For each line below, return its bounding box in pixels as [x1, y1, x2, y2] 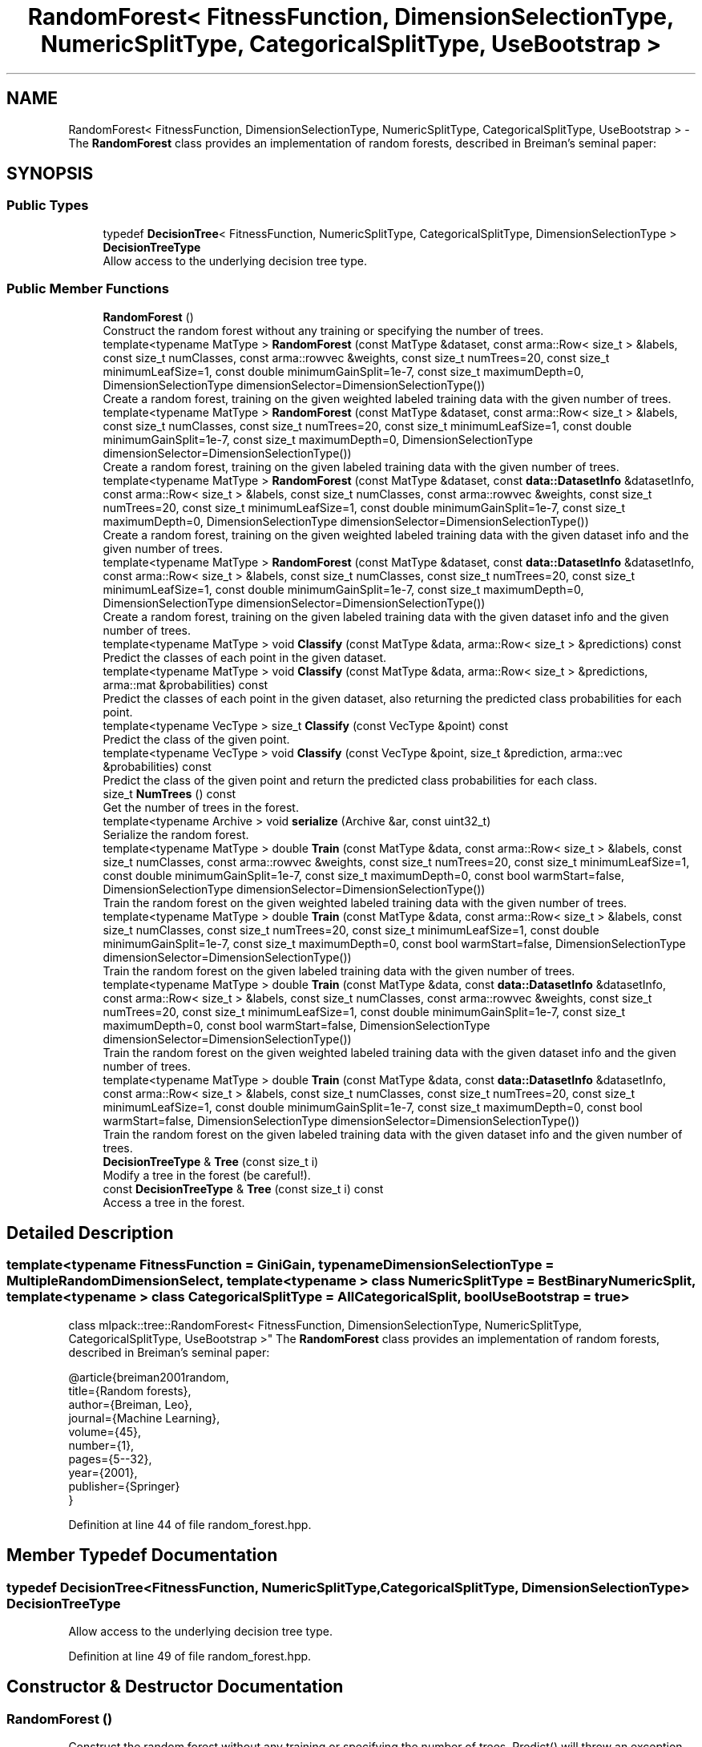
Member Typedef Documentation [6, 1545, 278, 1566]
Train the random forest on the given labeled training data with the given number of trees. [103, 963, 575, 978]
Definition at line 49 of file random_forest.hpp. [68, 1649, 312, 1663]
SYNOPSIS [6, 163, 94, 184]
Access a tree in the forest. [103, 1195, 245, 1209]
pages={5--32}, [68, 1451, 152, 1466]
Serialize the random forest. [103, 827, 249, 841]
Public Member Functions [6, 280, 169, 297]
